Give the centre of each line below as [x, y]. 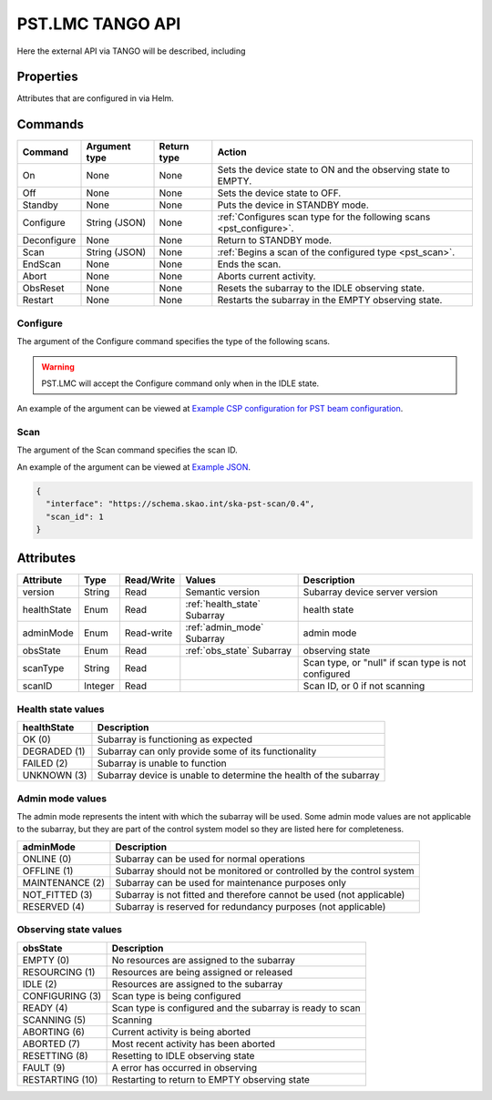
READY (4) [45, 1008]
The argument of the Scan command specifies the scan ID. [128, 450]
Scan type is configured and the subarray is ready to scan [236, 1008]
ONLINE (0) [47, 859]
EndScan [41, 264]
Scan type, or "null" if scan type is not [384, 663]
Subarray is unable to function [162, 763]
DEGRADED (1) [54, 751]
